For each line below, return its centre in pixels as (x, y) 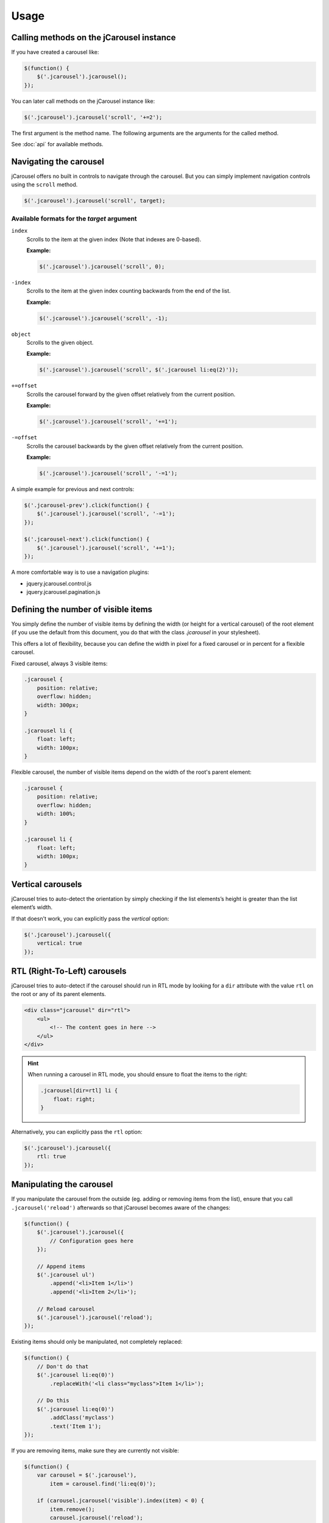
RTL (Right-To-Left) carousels (69, 971)
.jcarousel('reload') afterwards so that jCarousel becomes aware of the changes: (121, 1207)
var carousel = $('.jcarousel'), (87, 1475)
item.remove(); (73, 1509)
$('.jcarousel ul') (66, 1275)
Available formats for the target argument (74, 218)
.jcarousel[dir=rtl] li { (79, 1091)
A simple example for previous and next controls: (73, 489)
